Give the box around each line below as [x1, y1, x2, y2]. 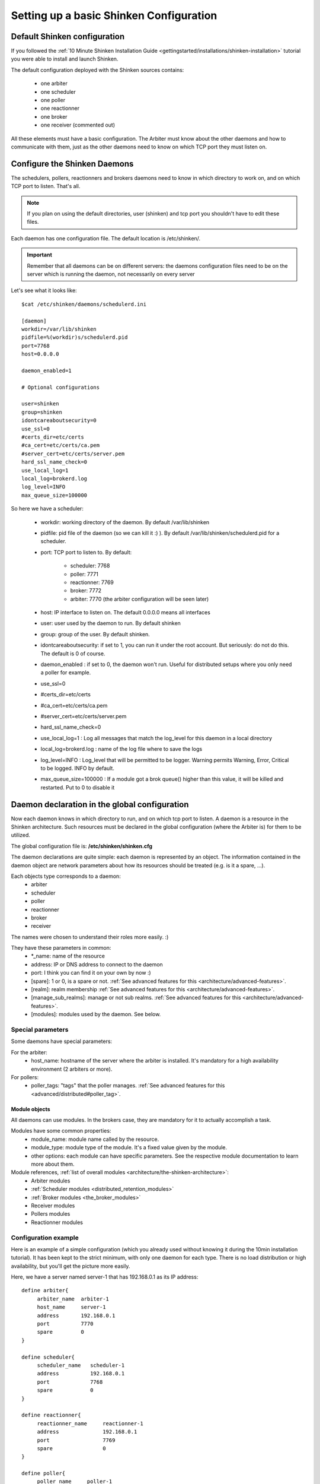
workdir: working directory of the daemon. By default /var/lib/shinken [40, 518, 210, 525]
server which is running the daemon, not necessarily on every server [27, 271, 195, 277]
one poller [40, 97, 65, 104]
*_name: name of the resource [31, 953, 105, 960]
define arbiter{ [21, 1287, 69, 1294]
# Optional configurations [21, 383, 100, 391]
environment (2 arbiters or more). [31, 1066, 113, 1073]
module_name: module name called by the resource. [31, 1136, 159, 1143]
